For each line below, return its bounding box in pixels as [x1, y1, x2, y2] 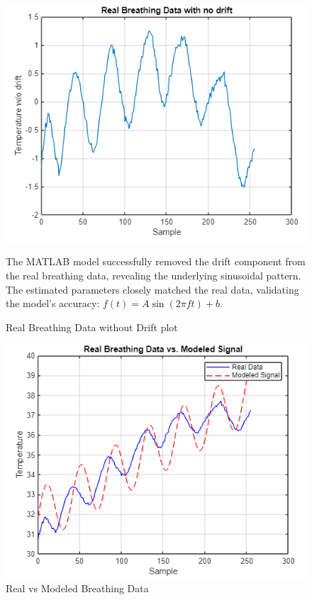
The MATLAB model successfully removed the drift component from [6, 254, 306, 269]
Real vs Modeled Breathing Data [6, 581, 149, 596]
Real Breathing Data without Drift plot [6, 319, 178, 334]
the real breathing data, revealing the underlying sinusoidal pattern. [6, 268, 301, 283]
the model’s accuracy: [6, 296, 100, 311]
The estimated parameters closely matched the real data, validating [6, 282, 299, 296]
